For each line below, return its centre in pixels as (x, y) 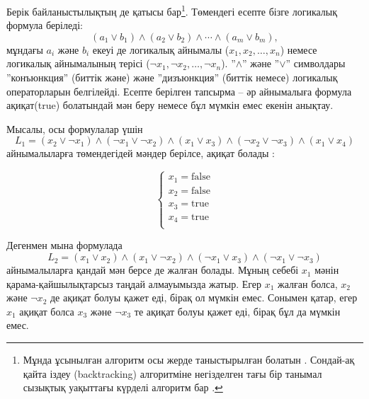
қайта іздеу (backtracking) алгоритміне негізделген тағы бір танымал (172, 373)
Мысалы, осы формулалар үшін (75, 128)
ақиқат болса (47, 311)
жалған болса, (308, 283)
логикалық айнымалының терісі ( (78, 63)
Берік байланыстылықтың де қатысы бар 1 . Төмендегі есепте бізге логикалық (172, 10)
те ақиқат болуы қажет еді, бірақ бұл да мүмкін (237, 311)
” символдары (316, 63)
